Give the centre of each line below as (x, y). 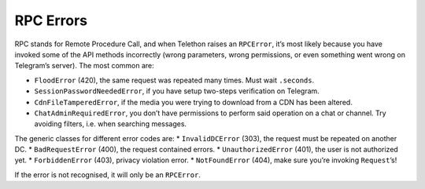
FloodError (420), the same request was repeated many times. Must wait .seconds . (174, 80)
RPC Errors (51, 20)
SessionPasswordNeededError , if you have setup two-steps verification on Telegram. (177, 91)
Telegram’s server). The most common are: (85, 66)
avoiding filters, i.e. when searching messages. (111, 124)
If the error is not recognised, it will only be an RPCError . (107, 174)
